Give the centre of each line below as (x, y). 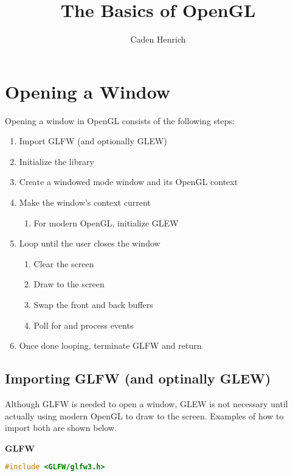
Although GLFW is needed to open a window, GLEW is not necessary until (146, 403)
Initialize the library (57, 161)
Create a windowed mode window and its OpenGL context (129, 182)
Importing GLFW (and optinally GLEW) (138, 378)
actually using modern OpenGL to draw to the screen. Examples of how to (144, 415)
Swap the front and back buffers (93, 304)
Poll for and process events (84, 325)
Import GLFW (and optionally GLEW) (93, 141)
